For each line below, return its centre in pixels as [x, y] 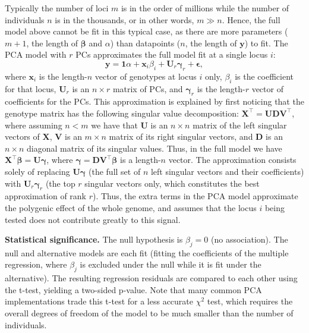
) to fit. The [266, 43]
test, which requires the [250, 301]
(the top [60, 183]
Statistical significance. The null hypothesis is [94, 239]
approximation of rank [46, 196]
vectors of [22, 136]
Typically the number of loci [57, 8]
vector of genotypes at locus [146, 76]
